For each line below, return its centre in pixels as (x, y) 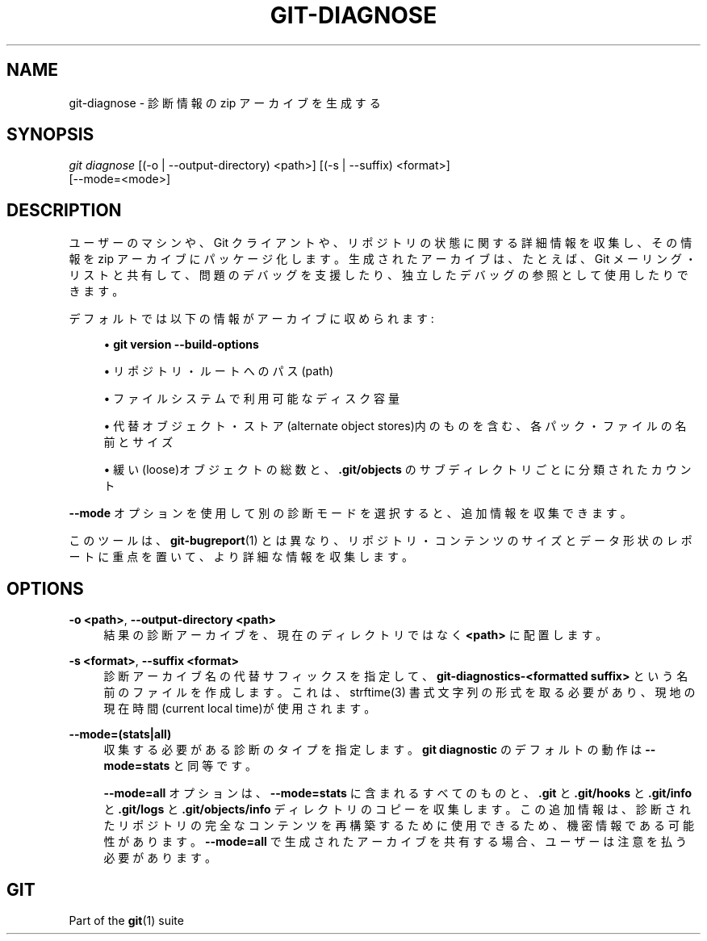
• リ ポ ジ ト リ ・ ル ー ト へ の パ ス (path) (219, 371)
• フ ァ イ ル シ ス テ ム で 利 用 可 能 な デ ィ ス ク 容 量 (252, 399)
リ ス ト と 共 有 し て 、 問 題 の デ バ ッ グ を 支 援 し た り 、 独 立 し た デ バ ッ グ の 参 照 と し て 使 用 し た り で (379, 275)
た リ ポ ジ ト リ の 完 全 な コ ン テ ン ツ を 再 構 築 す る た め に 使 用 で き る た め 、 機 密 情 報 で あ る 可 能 (399, 826)
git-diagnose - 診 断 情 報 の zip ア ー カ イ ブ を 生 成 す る (225, 102)
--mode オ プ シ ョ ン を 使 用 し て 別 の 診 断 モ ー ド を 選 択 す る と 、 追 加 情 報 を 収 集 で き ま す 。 (350, 513)
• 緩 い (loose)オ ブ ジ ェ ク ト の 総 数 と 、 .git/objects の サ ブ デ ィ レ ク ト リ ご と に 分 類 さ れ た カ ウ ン (397, 470)
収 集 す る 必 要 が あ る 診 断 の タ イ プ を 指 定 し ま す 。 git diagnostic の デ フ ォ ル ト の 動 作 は (373, 750)
